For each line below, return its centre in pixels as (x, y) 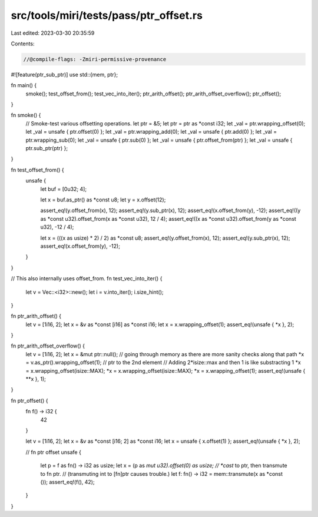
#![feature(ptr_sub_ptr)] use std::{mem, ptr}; (64, 74)
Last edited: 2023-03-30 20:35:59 (53, 33)
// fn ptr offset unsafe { (54, 452)
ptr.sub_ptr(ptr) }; (47, 148)
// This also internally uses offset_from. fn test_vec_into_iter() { (87, 279)
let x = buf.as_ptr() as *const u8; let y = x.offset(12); (103, 200)
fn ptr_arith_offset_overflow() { (48, 346)
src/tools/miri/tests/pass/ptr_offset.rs (107, 15)
